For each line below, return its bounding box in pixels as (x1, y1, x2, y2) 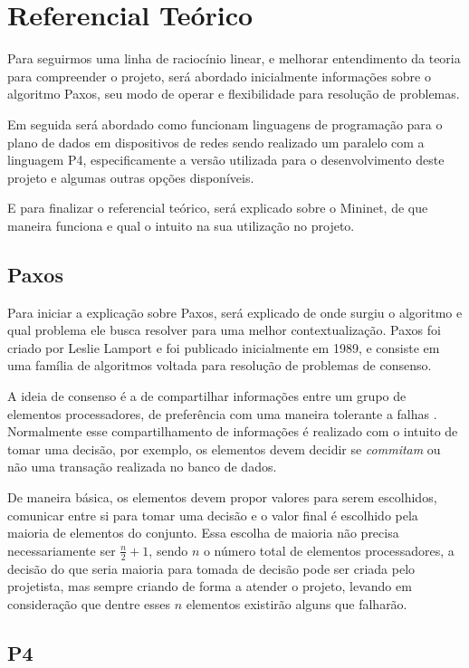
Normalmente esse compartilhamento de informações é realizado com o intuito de (7, 422, 458, 441)
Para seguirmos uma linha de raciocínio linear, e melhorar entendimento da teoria (7, 49, 461, 68)
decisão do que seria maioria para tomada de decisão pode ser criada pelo (7, 558, 416, 577)
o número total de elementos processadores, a (203, 540, 455, 559)
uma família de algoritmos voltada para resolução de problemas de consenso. (7, 356, 432, 375)
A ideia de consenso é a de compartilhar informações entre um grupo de (7, 386, 407, 406)
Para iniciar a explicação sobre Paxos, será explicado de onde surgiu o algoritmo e (7, 302, 463, 321)
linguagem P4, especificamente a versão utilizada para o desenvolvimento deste (7, 150, 445, 169)
